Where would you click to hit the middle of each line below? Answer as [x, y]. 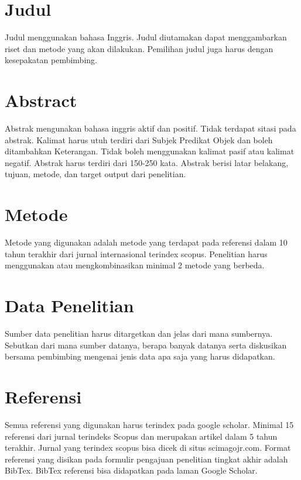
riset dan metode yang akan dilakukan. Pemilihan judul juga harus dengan [139, 48]
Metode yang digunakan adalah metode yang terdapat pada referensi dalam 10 [146, 242]
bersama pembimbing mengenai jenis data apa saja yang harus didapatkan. [140, 356]
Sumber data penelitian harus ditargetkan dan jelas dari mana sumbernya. [139, 334]
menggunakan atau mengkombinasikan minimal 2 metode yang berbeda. [135, 265]
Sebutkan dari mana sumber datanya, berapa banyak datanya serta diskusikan [146, 345]
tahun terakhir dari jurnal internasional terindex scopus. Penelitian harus [136, 253]
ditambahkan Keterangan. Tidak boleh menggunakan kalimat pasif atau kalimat [150, 151]
